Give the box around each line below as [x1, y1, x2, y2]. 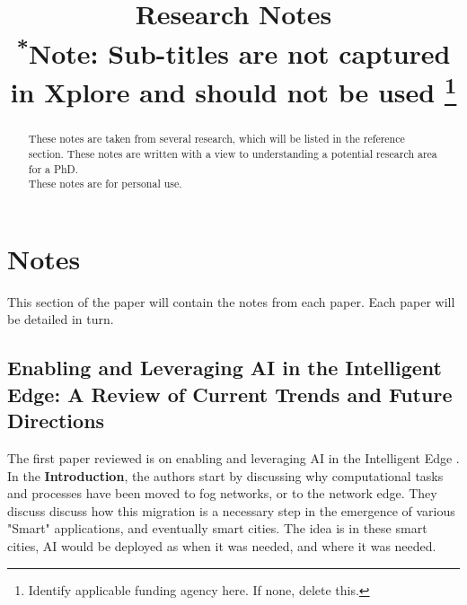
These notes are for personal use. [28, 176, 182, 191]
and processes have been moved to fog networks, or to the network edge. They [7, 484, 437, 503]
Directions [7, 407, 105, 434]
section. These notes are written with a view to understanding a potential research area [28, 145, 437, 161]
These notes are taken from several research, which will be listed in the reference [28, 131, 405, 146]
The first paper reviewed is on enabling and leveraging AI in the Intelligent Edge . [7, 448, 460, 467]
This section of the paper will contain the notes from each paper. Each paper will [7, 292, 455, 311]
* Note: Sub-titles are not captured [16, 31, 451, 71]
